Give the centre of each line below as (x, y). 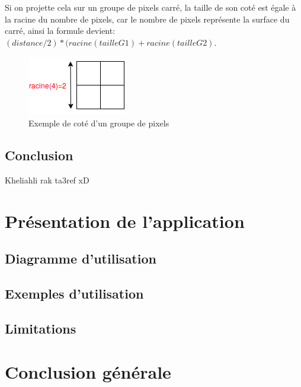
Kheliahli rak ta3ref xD (47, 180)
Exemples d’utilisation (74, 293)
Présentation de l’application (125, 221)
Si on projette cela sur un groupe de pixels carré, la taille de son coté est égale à (150, 7)
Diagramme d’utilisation (81, 258)
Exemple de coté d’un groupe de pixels (99, 123)
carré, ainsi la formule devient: (60, 31)
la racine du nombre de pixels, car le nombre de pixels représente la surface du (147, 19)
